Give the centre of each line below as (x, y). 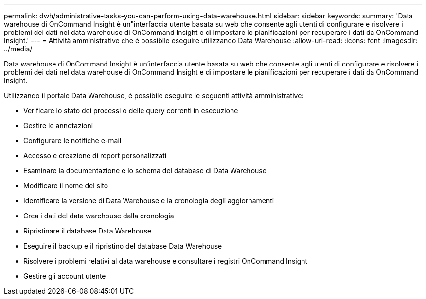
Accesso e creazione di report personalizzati (95, 156)
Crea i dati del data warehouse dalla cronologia (99, 216)
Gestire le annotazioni (58, 125)
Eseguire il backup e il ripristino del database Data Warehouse (123, 246)
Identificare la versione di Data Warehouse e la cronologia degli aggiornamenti (149, 201)
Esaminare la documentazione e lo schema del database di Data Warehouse (145, 171)
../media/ (18, 49)
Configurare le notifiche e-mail (72, 141)
